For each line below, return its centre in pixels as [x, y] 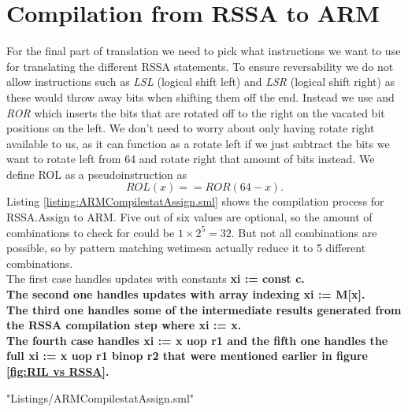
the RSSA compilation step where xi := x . [124, 325]
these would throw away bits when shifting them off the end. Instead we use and [200, 97]
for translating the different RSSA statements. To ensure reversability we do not [200, 66]
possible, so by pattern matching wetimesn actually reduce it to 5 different [186, 248]
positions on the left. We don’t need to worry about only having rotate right [191, 128]
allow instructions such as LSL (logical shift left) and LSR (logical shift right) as [201, 82]
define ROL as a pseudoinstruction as [97, 174]
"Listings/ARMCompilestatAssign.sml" [100, 397]
